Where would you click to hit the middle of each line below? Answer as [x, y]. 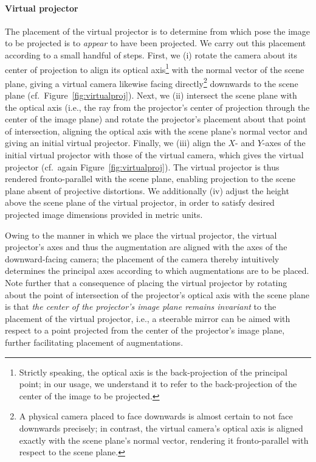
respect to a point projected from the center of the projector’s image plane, [145, 330]
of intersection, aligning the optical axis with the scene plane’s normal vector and [156, 131]
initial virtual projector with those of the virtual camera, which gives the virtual [154, 155]
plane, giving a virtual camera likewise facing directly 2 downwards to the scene [152, 82]
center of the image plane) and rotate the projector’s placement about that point [156, 119]
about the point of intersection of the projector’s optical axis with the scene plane [157, 294]
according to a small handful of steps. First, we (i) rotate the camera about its [151, 54]
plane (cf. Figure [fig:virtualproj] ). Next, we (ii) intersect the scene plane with [151, 95]
